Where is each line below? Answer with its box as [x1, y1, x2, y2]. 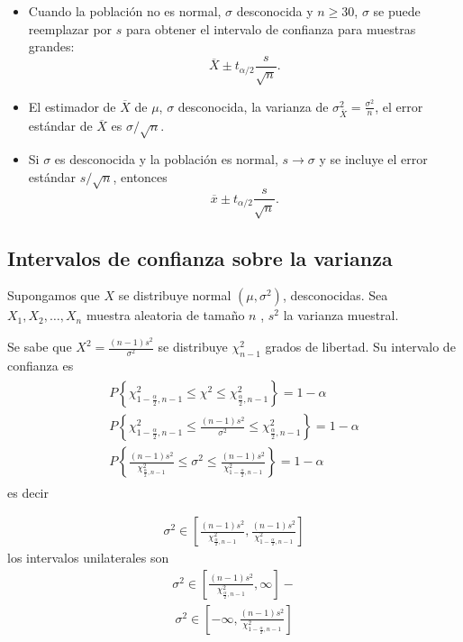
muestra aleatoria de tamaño [86, 306, 245, 325]
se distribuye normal [118, 286, 231, 305]
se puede [373, 2, 421, 20]
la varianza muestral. [283, 306, 399, 325]
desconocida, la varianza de [177, 96, 329, 115]
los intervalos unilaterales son [7, 548, 169, 567]
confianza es [7, 355, 74, 374]
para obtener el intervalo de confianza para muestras [125, 19, 416, 38]
